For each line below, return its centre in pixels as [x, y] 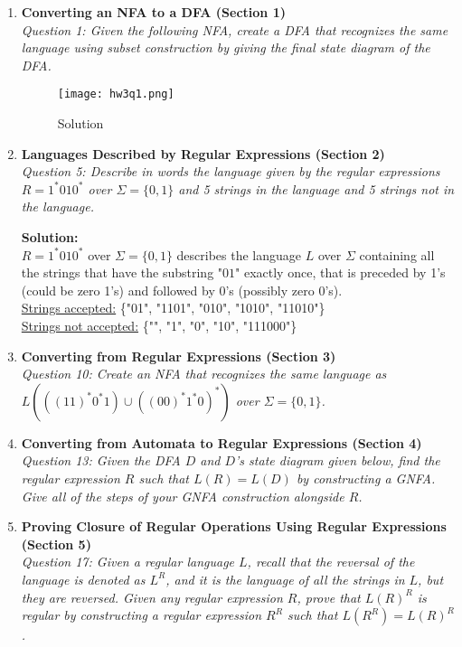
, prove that [329, 597]
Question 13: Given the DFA [101, 460]
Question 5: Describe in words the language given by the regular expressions [231, 171]
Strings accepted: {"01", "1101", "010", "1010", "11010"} [173, 308]
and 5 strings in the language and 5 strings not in [316, 188]
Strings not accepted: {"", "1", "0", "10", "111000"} [159, 325]
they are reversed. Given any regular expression [152, 597]
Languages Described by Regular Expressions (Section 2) [203, 153]
